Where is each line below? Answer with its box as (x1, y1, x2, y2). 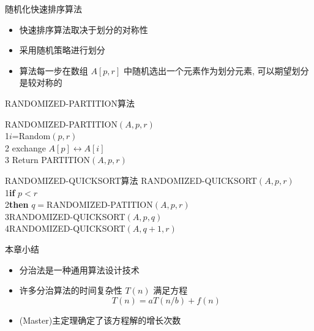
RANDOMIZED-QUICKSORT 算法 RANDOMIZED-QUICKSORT (5, 173, 257, 186)
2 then (5, 198, 29, 211)
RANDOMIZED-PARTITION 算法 (5, 96, 135, 109)
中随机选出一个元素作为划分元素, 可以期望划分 (123, 64, 309, 77)
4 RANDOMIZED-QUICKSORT (5, 222, 125, 235)
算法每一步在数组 (19, 64, 88, 77)
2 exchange (5, 141, 46, 154)
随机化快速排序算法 (5, 2, 82, 15)
